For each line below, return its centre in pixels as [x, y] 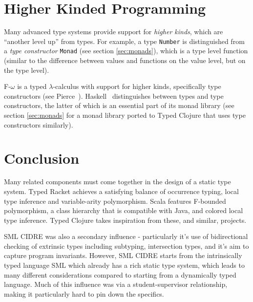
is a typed [32, 86]
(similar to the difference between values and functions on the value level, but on [125, 60]
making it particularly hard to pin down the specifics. [84, 293]
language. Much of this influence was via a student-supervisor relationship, [116, 284]
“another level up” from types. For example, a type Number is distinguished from [124, 41]
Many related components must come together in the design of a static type [117, 182]
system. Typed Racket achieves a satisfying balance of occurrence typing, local [121, 191]
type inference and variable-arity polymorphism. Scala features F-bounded [115, 201]
